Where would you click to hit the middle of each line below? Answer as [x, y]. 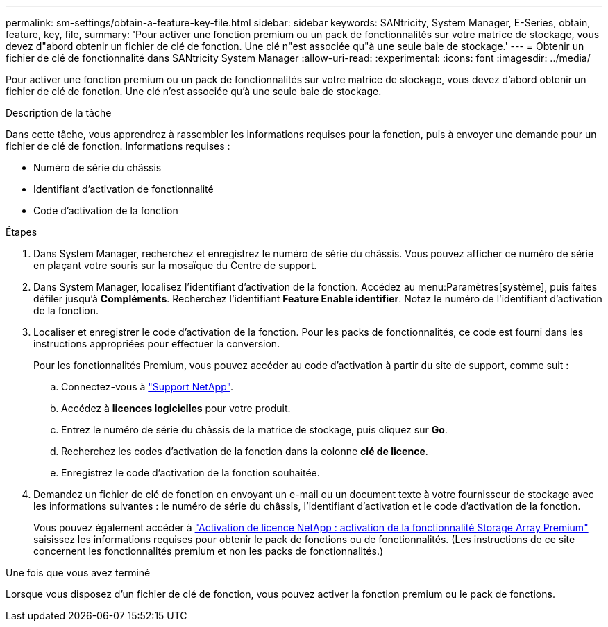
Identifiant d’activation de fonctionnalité [124, 189]
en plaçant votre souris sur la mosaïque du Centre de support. [175, 265]
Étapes [22, 232]
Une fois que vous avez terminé [78, 573]
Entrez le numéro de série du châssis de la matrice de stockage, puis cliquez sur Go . [254, 430]
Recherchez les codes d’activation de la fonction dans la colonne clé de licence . [245, 451]
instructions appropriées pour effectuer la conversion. [157, 344]
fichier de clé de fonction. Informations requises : [118, 146]
